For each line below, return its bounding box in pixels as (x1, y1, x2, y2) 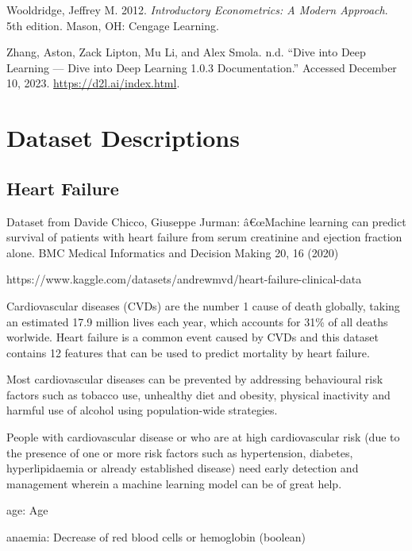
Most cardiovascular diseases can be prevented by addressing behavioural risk (6, 371, 383, 387)
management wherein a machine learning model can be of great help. (6, 475, 342, 491)
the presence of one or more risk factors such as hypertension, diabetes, (6, 444, 353, 460)
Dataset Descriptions (6, 121, 240, 154)
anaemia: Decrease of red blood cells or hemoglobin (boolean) (6, 529, 306, 545)
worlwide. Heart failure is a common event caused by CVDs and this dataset (6, 329, 379, 345)
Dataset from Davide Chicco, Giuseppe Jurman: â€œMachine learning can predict (6, 213, 406, 229)
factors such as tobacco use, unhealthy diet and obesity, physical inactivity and (6, 386, 391, 403)
